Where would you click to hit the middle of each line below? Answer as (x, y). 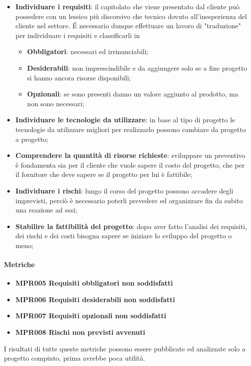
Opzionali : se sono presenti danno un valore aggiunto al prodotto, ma (133, 94)
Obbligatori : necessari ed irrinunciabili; (88, 51)
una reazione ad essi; (46, 210)
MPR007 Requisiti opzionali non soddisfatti (91, 316)
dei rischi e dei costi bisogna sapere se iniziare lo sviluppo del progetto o (124, 236)
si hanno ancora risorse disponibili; (79, 77)
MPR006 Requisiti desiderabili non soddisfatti (95, 299)
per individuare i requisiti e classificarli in (78, 35)
